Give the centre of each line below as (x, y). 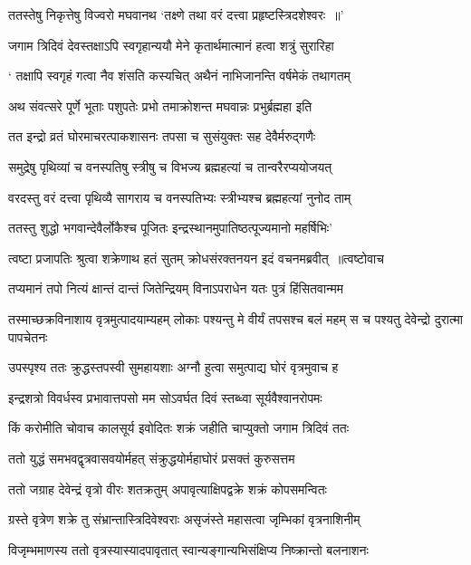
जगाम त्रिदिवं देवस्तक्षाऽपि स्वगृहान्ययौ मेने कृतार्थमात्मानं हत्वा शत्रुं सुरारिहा (171, 45)
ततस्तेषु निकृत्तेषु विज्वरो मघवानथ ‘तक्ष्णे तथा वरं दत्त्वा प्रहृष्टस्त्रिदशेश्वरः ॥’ (176, 14)
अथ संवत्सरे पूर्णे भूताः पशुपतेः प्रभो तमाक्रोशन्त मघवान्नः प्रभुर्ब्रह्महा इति (160, 105)
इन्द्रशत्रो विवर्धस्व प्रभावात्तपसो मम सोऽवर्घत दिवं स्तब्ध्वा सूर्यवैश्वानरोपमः (165, 397)
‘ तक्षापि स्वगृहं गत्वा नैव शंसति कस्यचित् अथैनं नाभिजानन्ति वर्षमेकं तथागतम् (179, 76)
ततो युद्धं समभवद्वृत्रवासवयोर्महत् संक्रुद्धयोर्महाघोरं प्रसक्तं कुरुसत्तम (152, 458)
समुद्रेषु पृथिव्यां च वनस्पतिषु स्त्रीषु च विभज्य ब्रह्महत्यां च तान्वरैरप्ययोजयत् (170, 166)
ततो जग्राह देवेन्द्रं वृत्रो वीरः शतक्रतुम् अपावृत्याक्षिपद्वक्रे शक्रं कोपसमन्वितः (168, 488)
